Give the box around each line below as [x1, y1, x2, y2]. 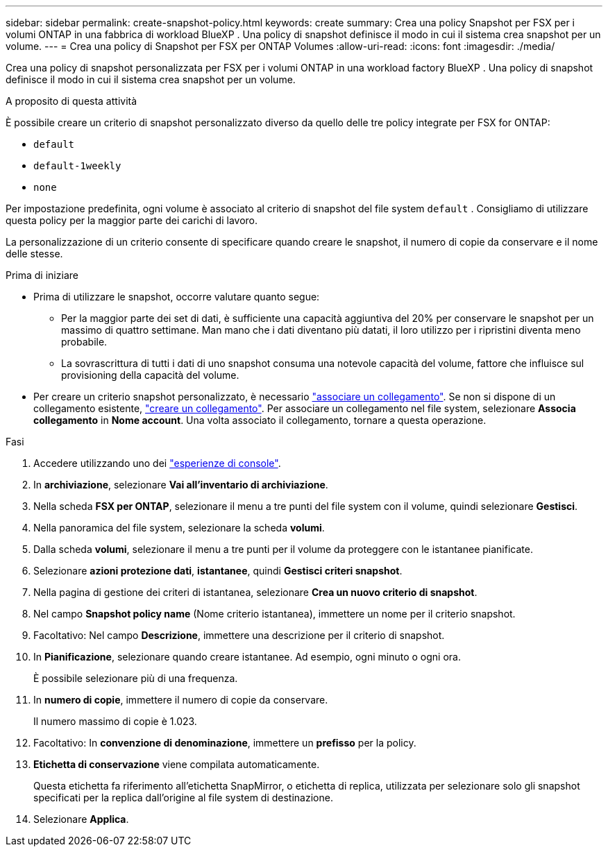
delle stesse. [6, 248, 63, 259]
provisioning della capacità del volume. [61, 369, 239, 381]
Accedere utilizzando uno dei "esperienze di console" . [33, 457, 281, 469]
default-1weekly [33, 160, 121, 171]
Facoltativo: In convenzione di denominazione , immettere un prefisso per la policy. [33, 737, 416, 749]
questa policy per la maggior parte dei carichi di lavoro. [6, 214, 258, 226]
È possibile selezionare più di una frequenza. [33, 672, 238, 684]
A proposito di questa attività [6, 95, 137, 107]
